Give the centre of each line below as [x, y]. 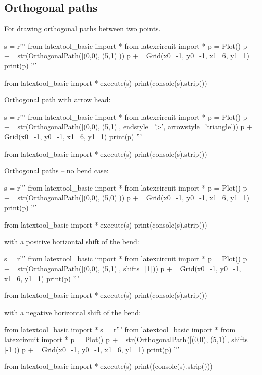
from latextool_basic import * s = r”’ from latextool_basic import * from [120, 329]
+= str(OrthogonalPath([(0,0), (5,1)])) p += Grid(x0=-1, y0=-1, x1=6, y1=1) [127, 55]
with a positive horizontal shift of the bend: [72, 241]
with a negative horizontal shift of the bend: [73, 312]
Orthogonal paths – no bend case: [57, 171]
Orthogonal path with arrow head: [58, 100]
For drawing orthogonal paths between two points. [82, 29]
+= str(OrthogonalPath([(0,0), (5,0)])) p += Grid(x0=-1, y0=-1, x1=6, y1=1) [127, 197]
